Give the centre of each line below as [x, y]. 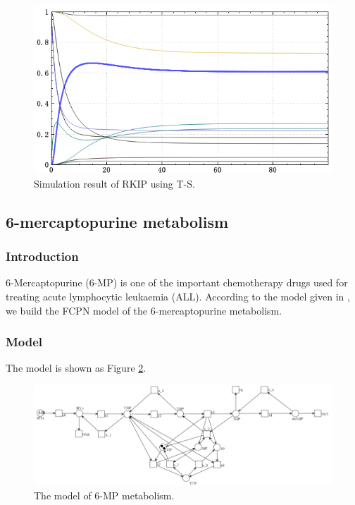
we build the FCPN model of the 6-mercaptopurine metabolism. [144, 310]
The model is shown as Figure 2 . [76, 368]
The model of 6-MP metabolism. [104, 495]
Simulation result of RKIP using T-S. [114, 183]
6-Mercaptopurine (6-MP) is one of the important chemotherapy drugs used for [177, 282]
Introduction [42, 256]
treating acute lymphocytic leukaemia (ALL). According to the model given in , [178, 296]
